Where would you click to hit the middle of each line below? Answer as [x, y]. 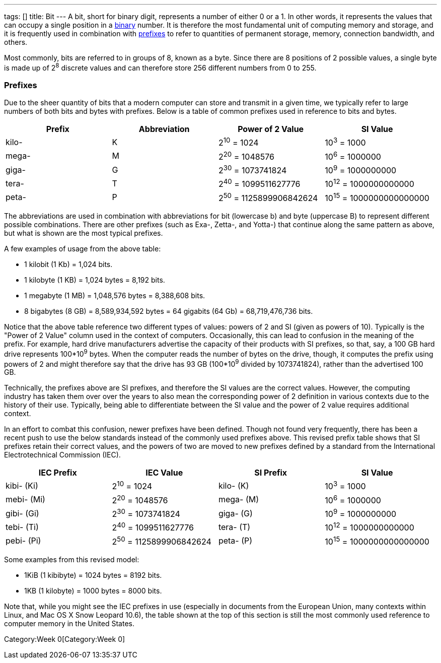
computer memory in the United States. [69, 623]
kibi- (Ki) [22, 486]
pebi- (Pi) [23, 541]
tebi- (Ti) [22, 527]
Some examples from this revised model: [72, 559]
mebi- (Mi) [25, 500]
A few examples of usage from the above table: [83, 249]
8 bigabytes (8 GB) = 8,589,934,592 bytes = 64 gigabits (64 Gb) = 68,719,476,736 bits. [169, 311]
